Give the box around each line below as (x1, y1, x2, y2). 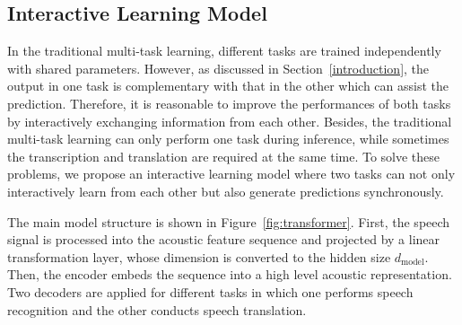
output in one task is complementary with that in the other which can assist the (7, 76, 449, 95)
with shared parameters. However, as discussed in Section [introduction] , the (7, 58, 430, 77)
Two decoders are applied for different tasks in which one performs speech (7, 282, 414, 301)
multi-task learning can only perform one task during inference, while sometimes (7, 129, 449, 148)
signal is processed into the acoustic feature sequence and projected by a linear (7, 230, 440, 249)
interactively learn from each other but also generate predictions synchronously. (7, 181, 444, 200)
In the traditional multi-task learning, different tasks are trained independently (7, 41, 441, 60)
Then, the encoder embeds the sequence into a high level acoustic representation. (7, 265, 452, 284)
